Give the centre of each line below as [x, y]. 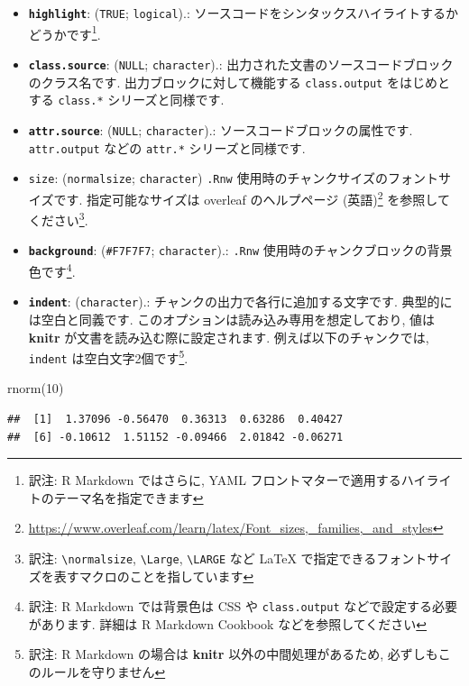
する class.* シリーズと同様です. [126, 100]
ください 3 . [58, 219]
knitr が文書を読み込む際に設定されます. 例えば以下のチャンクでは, [229, 337]
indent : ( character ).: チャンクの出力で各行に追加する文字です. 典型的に [240, 302]
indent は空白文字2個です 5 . [108, 357]
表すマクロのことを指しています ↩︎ [154, 576]
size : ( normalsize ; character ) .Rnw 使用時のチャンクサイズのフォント [233, 178]
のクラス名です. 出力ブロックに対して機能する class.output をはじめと [239, 82]
